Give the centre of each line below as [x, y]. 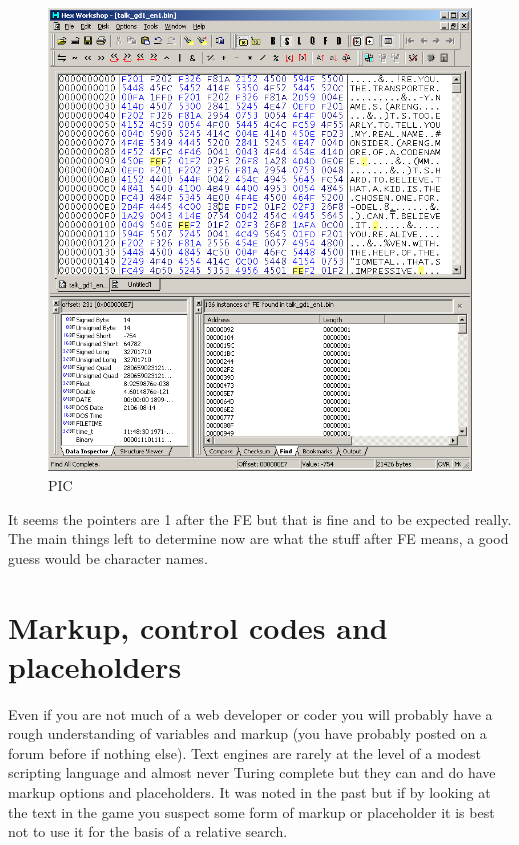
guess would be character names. [108, 557]
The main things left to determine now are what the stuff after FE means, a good [258, 538]
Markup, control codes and [198, 626]
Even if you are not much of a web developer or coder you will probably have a [250, 713]
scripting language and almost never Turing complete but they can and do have [252, 772]
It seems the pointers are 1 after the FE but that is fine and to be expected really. [260, 518]
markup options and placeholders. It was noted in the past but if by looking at [249, 792]
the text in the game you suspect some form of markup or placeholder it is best [251, 811]
